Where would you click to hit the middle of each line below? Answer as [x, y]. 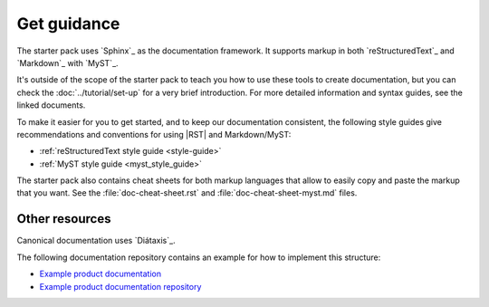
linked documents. [51, 105]
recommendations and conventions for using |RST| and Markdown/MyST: [154, 134]
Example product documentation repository [120, 286]
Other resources [64, 219]
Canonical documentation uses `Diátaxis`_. [96, 241]
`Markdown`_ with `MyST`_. [67, 62]
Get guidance [68, 24]
